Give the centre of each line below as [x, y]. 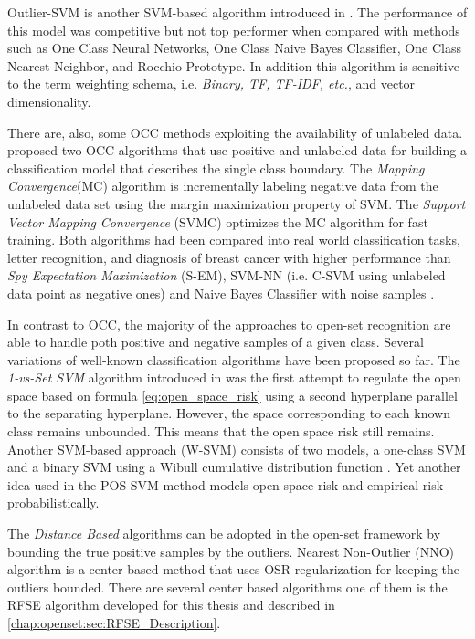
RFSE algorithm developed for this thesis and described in [171, 605]
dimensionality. [49, 101]
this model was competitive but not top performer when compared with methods [234, 30]
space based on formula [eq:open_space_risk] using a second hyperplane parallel [232, 395]
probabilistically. [53, 503]
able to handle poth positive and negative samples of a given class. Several [216, 342]
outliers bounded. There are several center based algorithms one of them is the [227, 587]
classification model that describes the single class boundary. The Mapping [216, 168]
